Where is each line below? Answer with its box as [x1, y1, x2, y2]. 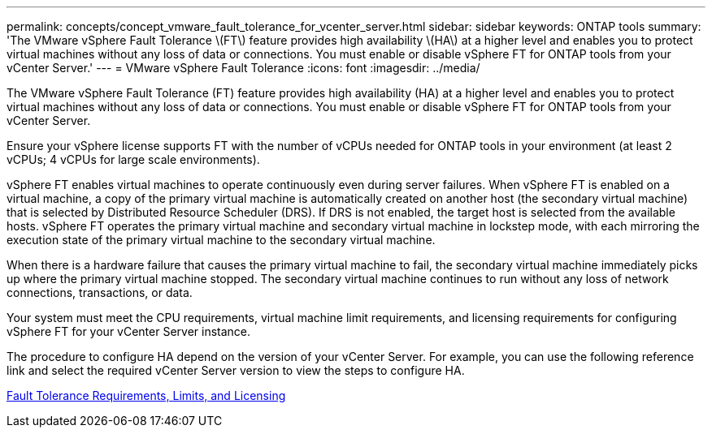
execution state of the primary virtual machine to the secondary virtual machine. [7, 233, 436, 247]
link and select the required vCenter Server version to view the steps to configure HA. [7, 363, 465, 377]
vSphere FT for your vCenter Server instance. [7, 324, 251, 338]
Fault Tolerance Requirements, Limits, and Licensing [7, 389, 286, 402]
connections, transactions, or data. [7, 286, 193, 299]
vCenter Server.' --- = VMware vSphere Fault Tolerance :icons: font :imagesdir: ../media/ [7, 61, 480, 75]
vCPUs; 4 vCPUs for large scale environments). [7, 153, 260, 166]
